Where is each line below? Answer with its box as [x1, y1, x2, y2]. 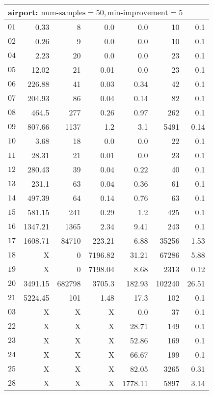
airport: [8, 6, 38, 18]
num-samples [41, 9, 86, 17]
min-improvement [107, 9, 168, 17]
